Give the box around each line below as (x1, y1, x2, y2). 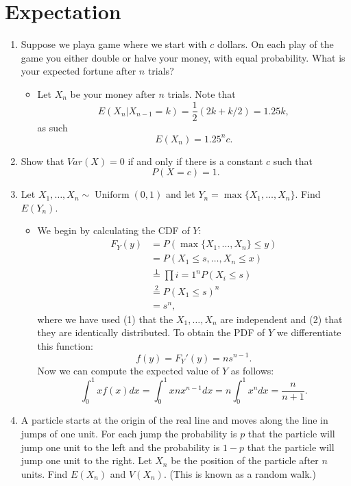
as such (37, 120, 68, 134)
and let (165, 187, 195, 201)
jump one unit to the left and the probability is (21, 439, 220, 454)
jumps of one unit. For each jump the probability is (21, 426, 237, 441)
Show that (21, 153, 64, 168)
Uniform (95, 190, 130, 201)
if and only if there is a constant (128, 153, 263, 168)
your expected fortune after (21, 64, 136, 78)
